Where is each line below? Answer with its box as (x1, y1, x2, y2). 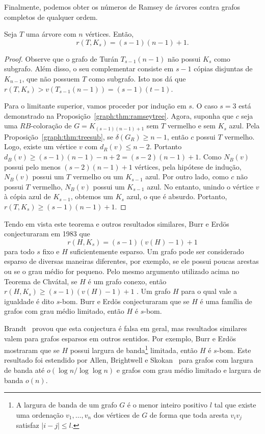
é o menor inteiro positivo (127, 399, 208, 410)
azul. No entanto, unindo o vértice (147, 181, 254, 192)
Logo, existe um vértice (4, 141, 77, 152)
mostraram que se (4, 344, 60, 355)
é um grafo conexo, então (88, 276, 167, 286)
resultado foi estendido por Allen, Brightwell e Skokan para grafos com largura (4, 355, 253, 365)
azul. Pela (229, 120, 260, 131)
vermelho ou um (72, 171, 123, 182)
